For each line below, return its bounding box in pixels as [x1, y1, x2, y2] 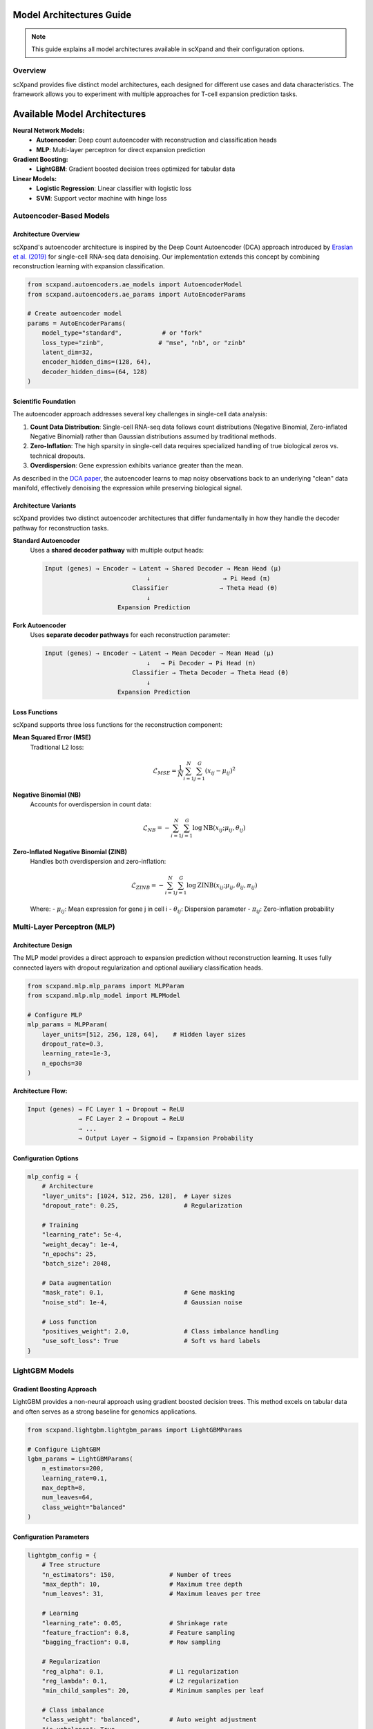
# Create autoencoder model [27, 310, 122, 317]
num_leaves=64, [41, 1494, 93, 1501]
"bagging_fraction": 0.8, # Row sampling [41, 1638, 221, 1646]
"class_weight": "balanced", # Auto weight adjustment [41, 1716, 257, 1723]
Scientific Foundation [12, 397, 76, 405]
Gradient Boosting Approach [12, 1385, 97, 1393]
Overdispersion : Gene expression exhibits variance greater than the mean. [30, 461, 244, 470]
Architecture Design [12, 941, 73, 949]
